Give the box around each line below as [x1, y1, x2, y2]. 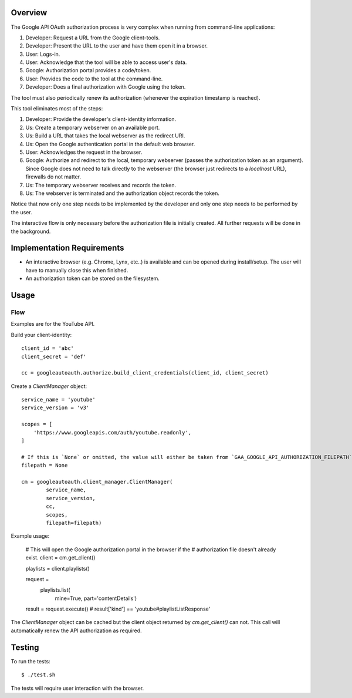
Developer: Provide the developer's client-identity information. [25, 116, 177, 123]
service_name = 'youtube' [21, 396, 96, 403]
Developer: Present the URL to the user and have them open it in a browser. [25, 42, 208, 49]
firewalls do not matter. [25, 173, 82, 180]
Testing [11, 642, 39, 652]
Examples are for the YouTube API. [11, 321, 95, 328]
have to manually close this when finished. [25, 267, 128, 274]
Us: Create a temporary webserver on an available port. [25, 124, 160, 131]
